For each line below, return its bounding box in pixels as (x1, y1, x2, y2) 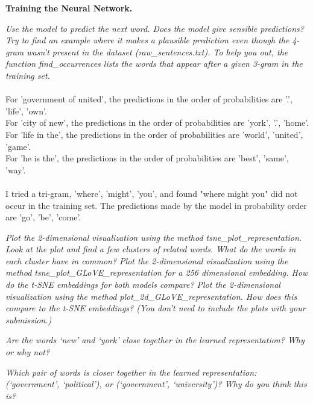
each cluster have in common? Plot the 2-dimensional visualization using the (5, 254, 288, 267)
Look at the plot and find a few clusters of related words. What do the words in (5, 243, 296, 255)
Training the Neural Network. (5, 2, 133, 14)
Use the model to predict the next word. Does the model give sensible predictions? (5, 22, 304, 34)
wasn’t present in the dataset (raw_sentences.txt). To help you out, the (27, 45, 288, 58)
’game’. (5, 140, 31, 152)
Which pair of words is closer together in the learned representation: (5, 365, 257, 378)
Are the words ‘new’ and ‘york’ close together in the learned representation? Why (5, 334, 305, 346)
